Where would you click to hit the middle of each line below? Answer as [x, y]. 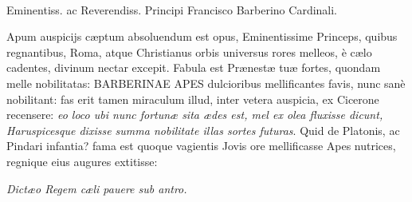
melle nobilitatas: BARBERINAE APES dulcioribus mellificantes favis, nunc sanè [206, 83]
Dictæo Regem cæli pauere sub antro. [97, 188]
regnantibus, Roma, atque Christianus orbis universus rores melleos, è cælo [189, 51]
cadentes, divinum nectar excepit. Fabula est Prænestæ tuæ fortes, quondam [194, 67]
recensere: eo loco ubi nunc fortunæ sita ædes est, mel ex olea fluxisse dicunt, [195, 115]
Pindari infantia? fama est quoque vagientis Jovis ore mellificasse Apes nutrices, [201, 146]
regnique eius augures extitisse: [82, 161]
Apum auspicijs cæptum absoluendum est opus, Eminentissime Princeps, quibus [202, 36]
